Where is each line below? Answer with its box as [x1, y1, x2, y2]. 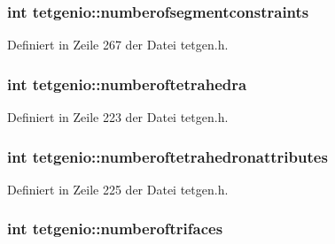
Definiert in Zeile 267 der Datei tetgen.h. [7, 35, 229, 54]
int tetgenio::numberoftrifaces [7, 217, 223, 240]
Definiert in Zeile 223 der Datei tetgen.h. [7, 108, 229, 126]
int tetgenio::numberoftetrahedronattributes [7, 145, 328, 167]
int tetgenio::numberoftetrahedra [7, 72, 247, 95]
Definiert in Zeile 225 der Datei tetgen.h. [7, 179, 229, 198]
